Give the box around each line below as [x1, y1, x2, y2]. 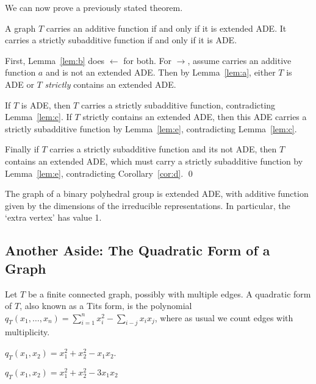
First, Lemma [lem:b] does [5, 54, 105, 66]
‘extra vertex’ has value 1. [5, 211, 102, 224]
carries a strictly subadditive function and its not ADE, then [49, 143, 277, 155]
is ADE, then [21, 98, 71, 111]
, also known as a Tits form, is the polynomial [20, 299, 192, 312]
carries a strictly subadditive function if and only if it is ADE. [5, 34, 237, 46]
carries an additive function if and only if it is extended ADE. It [46, 21, 287, 34]
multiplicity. [5, 325, 50, 338]
